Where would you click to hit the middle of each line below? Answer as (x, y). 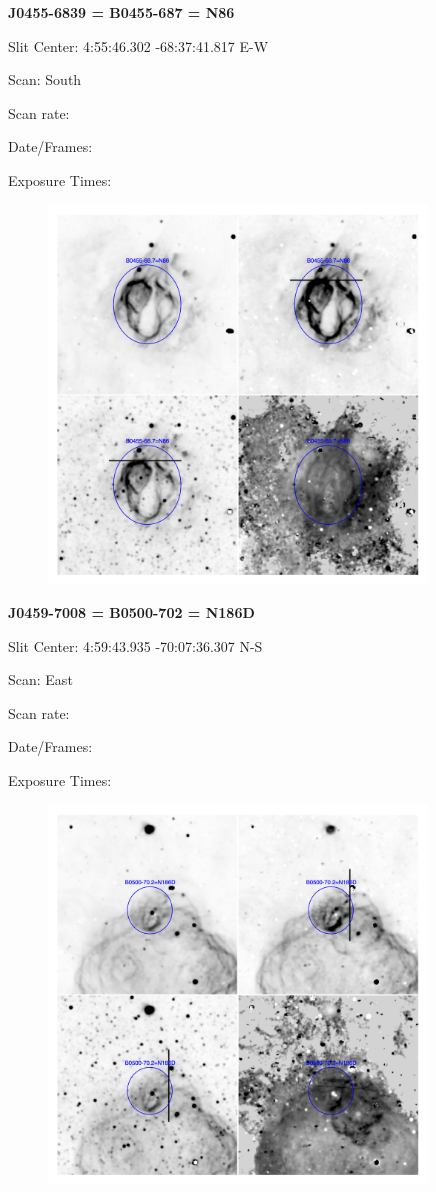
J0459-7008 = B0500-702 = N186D (131, 611)
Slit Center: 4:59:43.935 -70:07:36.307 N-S (135, 645)
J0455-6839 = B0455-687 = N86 (121, 12)
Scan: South (45, 79)
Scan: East (40, 679)
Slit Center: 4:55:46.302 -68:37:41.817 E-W (138, 45)
